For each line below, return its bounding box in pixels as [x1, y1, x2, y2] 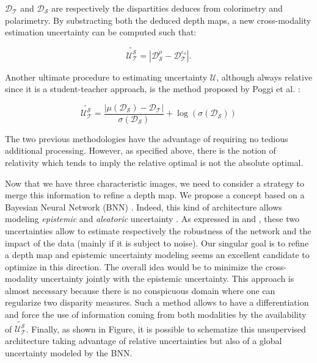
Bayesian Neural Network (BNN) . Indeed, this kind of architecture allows [5, 200, 282, 213]
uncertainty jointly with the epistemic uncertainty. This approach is [40, 272, 294, 285]
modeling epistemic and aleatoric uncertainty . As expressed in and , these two [5, 212, 299, 225]
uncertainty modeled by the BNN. [5, 346, 133, 359]
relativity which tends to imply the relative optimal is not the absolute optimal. [5, 156, 304, 168]
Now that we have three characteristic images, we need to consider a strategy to [5, 176, 305, 189]
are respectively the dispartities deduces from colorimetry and [51, 2, 283, 14]
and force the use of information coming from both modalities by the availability [5, 308, 307, 321]
